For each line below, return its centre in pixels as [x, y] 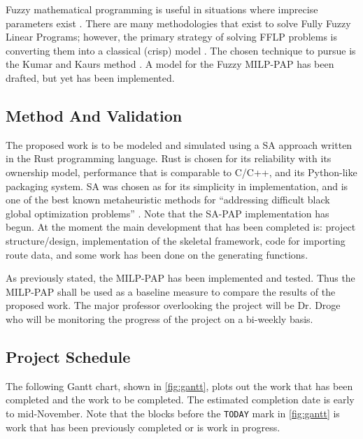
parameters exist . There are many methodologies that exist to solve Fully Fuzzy [178, 23]
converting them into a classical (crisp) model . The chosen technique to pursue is [181, 50]
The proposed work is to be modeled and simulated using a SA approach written [179, 144]
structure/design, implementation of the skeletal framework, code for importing [176, 240]
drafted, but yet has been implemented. [90, 77]
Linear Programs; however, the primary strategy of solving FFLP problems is [171, 37]
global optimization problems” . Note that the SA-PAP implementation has [168, 213]
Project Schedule [68, 356]
